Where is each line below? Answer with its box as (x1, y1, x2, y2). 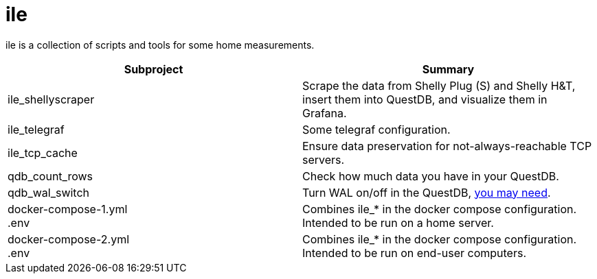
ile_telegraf (8, 122, 65, 136)
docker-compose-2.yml (8, 232, 130, 246)
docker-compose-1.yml (8, 202, 128, 216)
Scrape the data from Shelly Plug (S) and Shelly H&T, (302, 78, 576, 93)
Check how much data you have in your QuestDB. (302, 169, 559, 183)
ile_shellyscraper (8, 92, 95, 106)
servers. (302, 152, 345, 167)
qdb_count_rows (8, 169, 93, 183)
